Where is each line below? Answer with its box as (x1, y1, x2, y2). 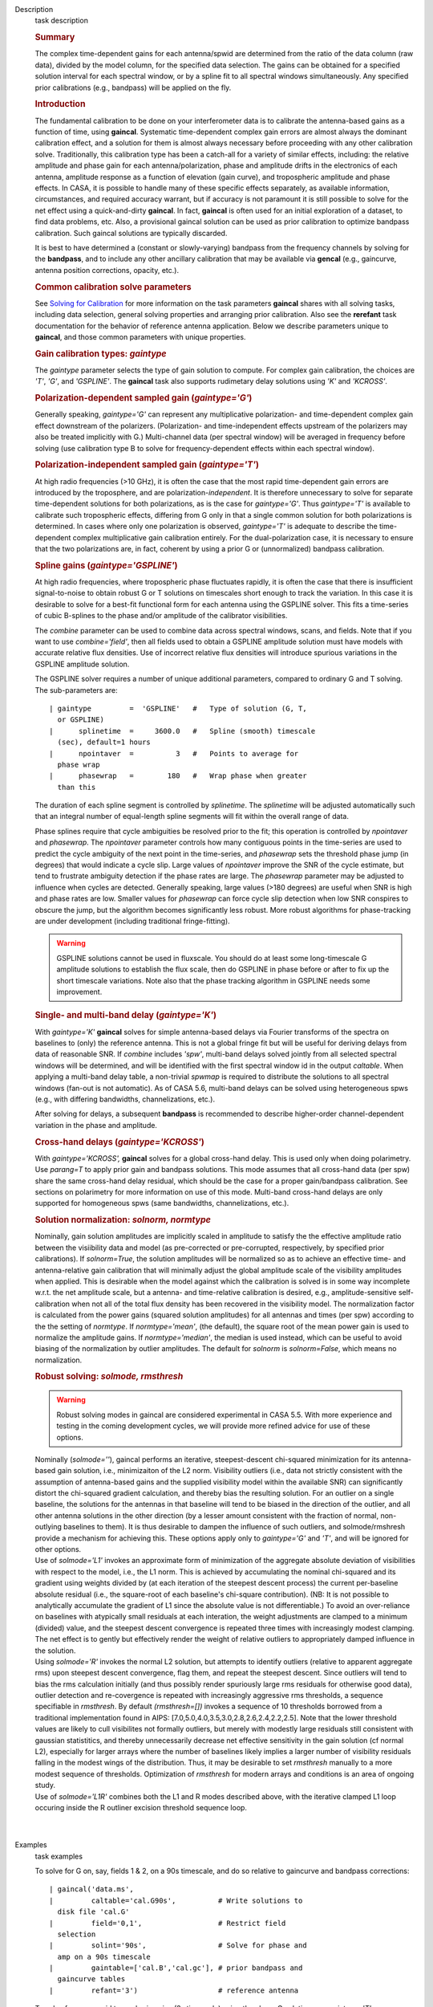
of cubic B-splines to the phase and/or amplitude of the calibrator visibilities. (34, 611, 288, 621)
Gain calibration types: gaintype (34, 348, 167, 359)
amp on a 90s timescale (57, 1952, 152, 1961)
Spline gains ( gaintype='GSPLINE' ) (34, 560, 178, 571)
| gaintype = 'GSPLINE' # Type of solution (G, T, (49, 703, 308, 713)
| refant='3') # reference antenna (49, 1985, 299, 1995)
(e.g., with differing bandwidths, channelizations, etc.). (34, 1094, 216, 1104)
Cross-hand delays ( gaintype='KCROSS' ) (34, 1136, 204, 1147)
